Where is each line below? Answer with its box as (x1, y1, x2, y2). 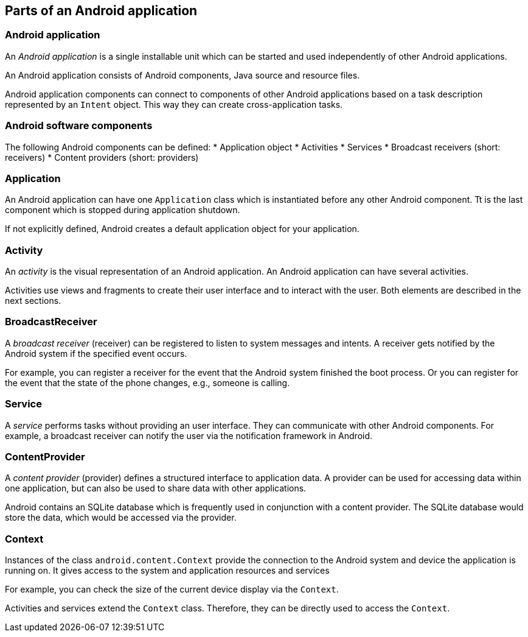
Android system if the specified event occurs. (5, 348, 187, 359)
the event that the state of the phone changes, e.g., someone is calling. (5, 377, 290, 388)
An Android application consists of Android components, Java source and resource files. (5, 69, 360, 80)
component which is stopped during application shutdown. (5, 205, 240, 216)
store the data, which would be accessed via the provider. (5, 512, 237, 523)
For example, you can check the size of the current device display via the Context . (5, 584, 339, 595)
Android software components (5, 119, 153, 132)
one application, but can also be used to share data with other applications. (5, 483, 307, 494)
